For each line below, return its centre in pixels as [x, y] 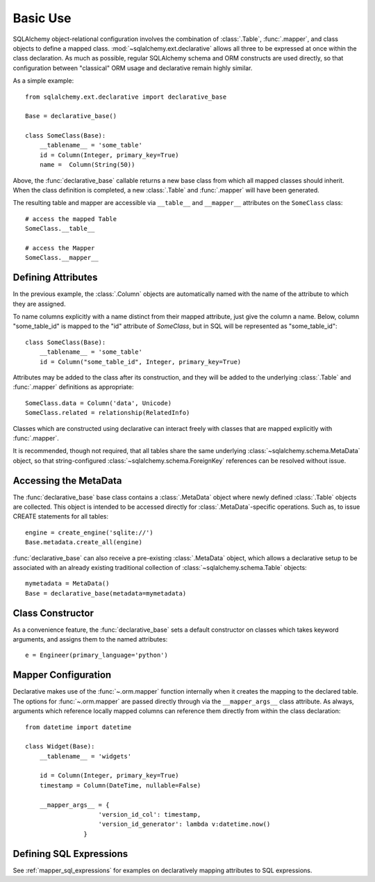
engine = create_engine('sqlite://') [90, 532]
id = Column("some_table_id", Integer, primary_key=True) [140, 362]
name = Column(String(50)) [87, 165]
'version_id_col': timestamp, [150, 815]
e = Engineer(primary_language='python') [97, 655]
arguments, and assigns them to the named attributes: [90, 639]
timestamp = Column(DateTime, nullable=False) [120, 785]
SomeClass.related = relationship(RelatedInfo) [108, 413]
